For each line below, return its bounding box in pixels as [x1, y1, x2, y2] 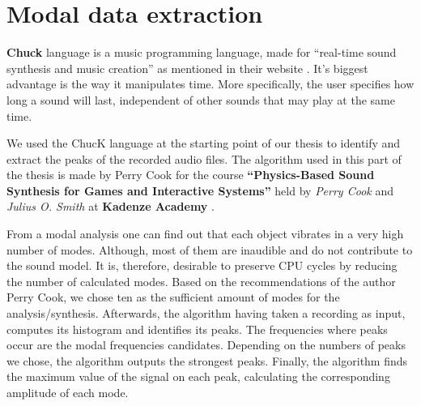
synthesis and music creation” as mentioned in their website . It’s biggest [6, 59, 368, 76]
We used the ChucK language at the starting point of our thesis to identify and [6, 135, 401, 152]
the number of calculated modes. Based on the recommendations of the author [6, 272, 396, 289]
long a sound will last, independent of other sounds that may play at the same [6, 91, 395, 108]
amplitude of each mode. [6, 384, 129, 400]
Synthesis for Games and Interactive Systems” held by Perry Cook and [6, 182, 393, 199]
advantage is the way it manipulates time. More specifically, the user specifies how [6, 75, 415, 92]
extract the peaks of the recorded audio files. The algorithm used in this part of [6, 150, 402, 167]
